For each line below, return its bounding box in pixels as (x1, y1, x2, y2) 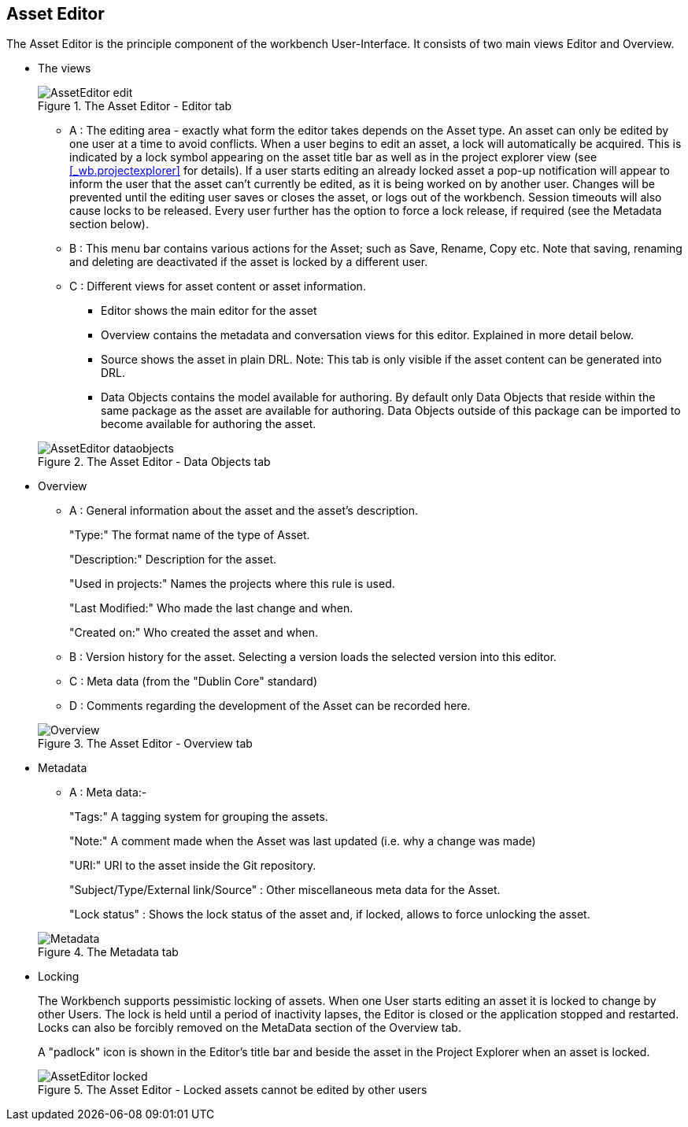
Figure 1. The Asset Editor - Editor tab (38, 99, 232, 113)
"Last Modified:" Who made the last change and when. (69, 601, 353, 615)
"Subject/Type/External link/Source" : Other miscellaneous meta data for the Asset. (69, 883, 501, 897)
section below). (69, 217, 149, 231)
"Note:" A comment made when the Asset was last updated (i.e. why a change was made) (69, 834, 536, 848)
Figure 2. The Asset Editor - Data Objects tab (38, 455, 271, 469)
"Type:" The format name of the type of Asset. (69, 528, 310, 542)
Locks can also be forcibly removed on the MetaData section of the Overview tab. (38, 1021, 461, 1035)
